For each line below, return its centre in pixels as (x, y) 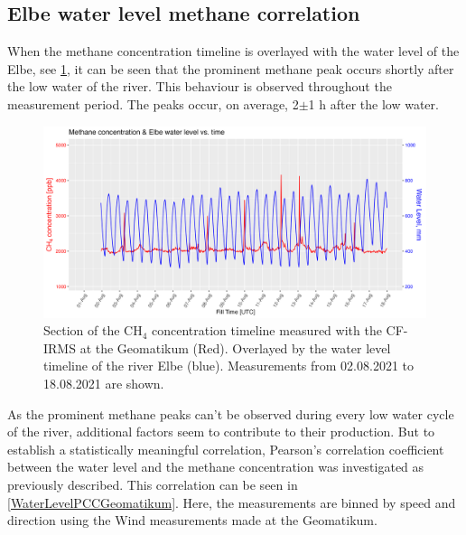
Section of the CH (93, 330)
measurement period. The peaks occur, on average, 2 (153, 103)
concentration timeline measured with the (267, 330)
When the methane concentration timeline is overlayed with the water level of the (233, 51)
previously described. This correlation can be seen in (153, 484)
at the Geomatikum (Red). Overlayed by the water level (235, 347)
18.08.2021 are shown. (104, 383)
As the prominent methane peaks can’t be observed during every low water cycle (231, 413)
